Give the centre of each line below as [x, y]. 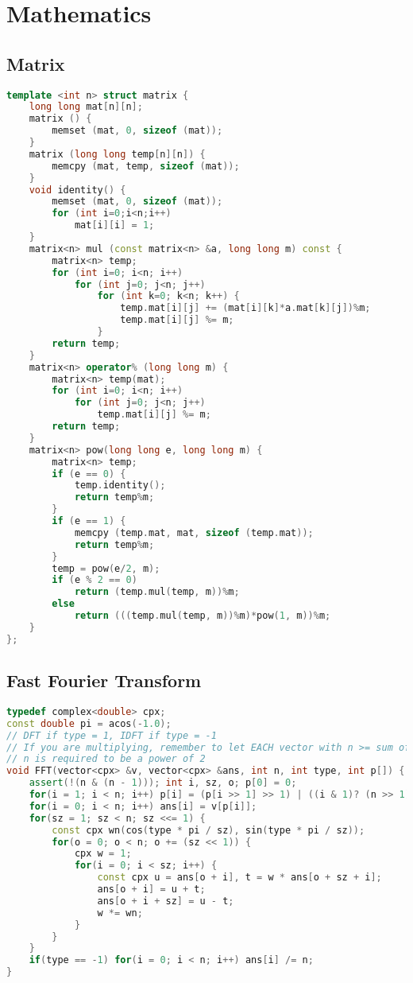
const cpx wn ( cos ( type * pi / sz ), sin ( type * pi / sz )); [208, 830]
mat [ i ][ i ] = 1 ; [114, 225]
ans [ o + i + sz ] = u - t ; [166, 901]
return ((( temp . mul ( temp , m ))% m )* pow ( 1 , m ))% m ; [203, 616]
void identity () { [77, 190]
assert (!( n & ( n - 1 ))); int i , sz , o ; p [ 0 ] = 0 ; [163, 783]
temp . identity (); [120, 486]
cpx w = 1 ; [103, 854]
